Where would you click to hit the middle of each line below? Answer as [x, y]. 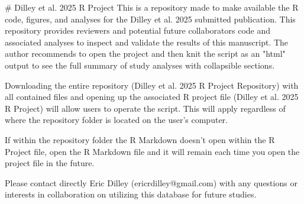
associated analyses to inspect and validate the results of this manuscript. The [147, 42]
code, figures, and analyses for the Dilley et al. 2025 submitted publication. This [150, 19]
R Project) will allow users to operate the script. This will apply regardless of [145, 108]
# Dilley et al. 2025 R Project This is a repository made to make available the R [152, 7]
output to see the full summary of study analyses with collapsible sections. [140, 65]
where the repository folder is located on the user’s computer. [116, 120]
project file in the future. [50, 163]
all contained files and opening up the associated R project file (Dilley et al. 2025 [152, 97]
